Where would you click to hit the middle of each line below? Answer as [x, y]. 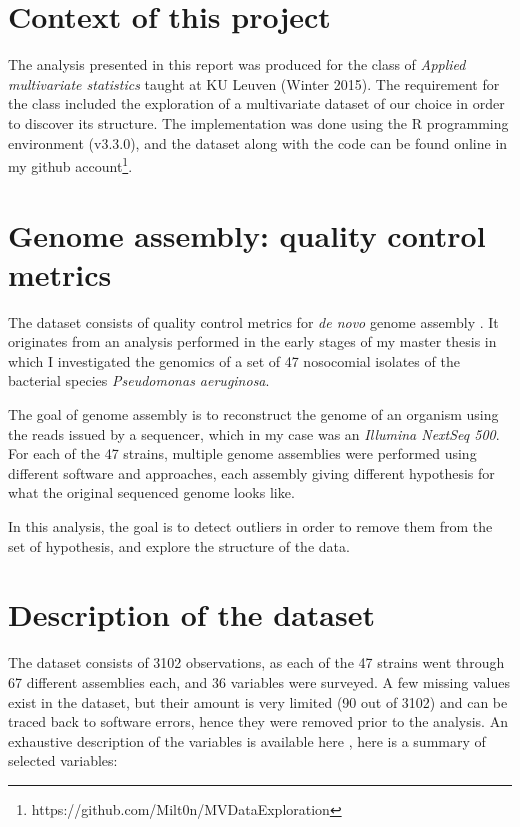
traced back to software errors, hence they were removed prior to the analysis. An [258, 721]
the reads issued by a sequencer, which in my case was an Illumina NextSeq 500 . [254, 433]
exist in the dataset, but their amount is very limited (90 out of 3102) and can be [258, 701]
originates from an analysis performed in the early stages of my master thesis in [252, 341]
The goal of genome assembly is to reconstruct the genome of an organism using [253, 414]
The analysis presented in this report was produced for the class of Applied [237, 64]
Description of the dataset [191, 614]
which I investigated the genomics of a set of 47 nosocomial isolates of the [234, 360]
